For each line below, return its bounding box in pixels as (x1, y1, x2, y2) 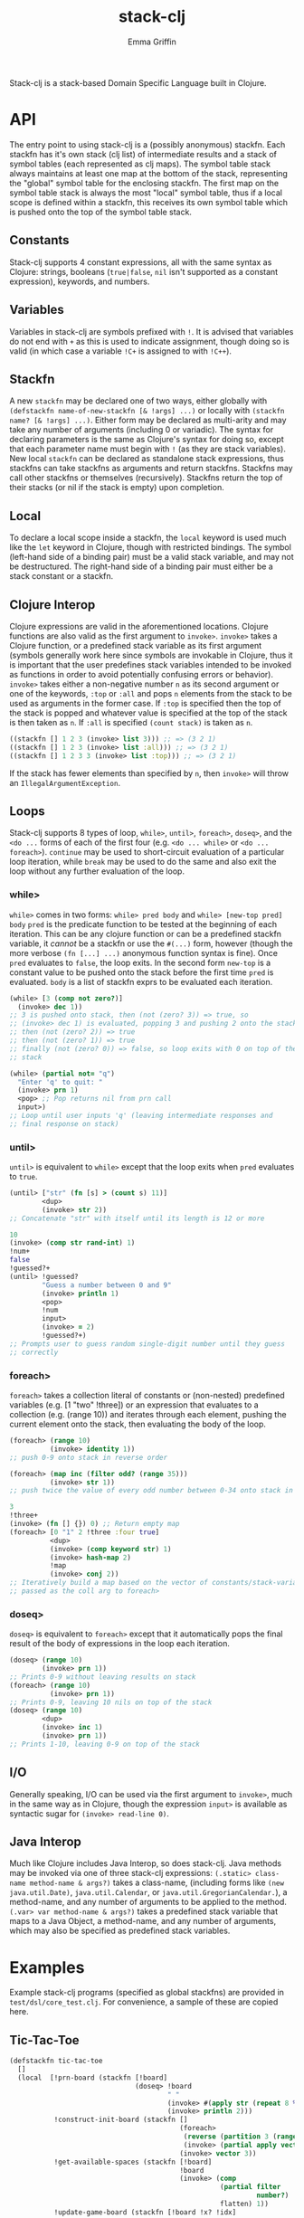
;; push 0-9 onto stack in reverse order (9, 1453, 168, 1462)
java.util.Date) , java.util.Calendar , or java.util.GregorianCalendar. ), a (9, 1887, 288, 1898)
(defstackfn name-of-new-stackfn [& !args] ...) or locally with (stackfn (9, 405, 285, 416)
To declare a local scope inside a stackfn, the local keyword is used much (9, 532, 287, 544)
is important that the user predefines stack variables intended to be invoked (9, 659, 292, 670)
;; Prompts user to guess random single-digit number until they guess (9, 1339, 285, 1349)
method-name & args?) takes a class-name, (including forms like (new (29, 1877, 285, 1888)
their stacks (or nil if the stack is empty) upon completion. (9, 482, 224, 493)
